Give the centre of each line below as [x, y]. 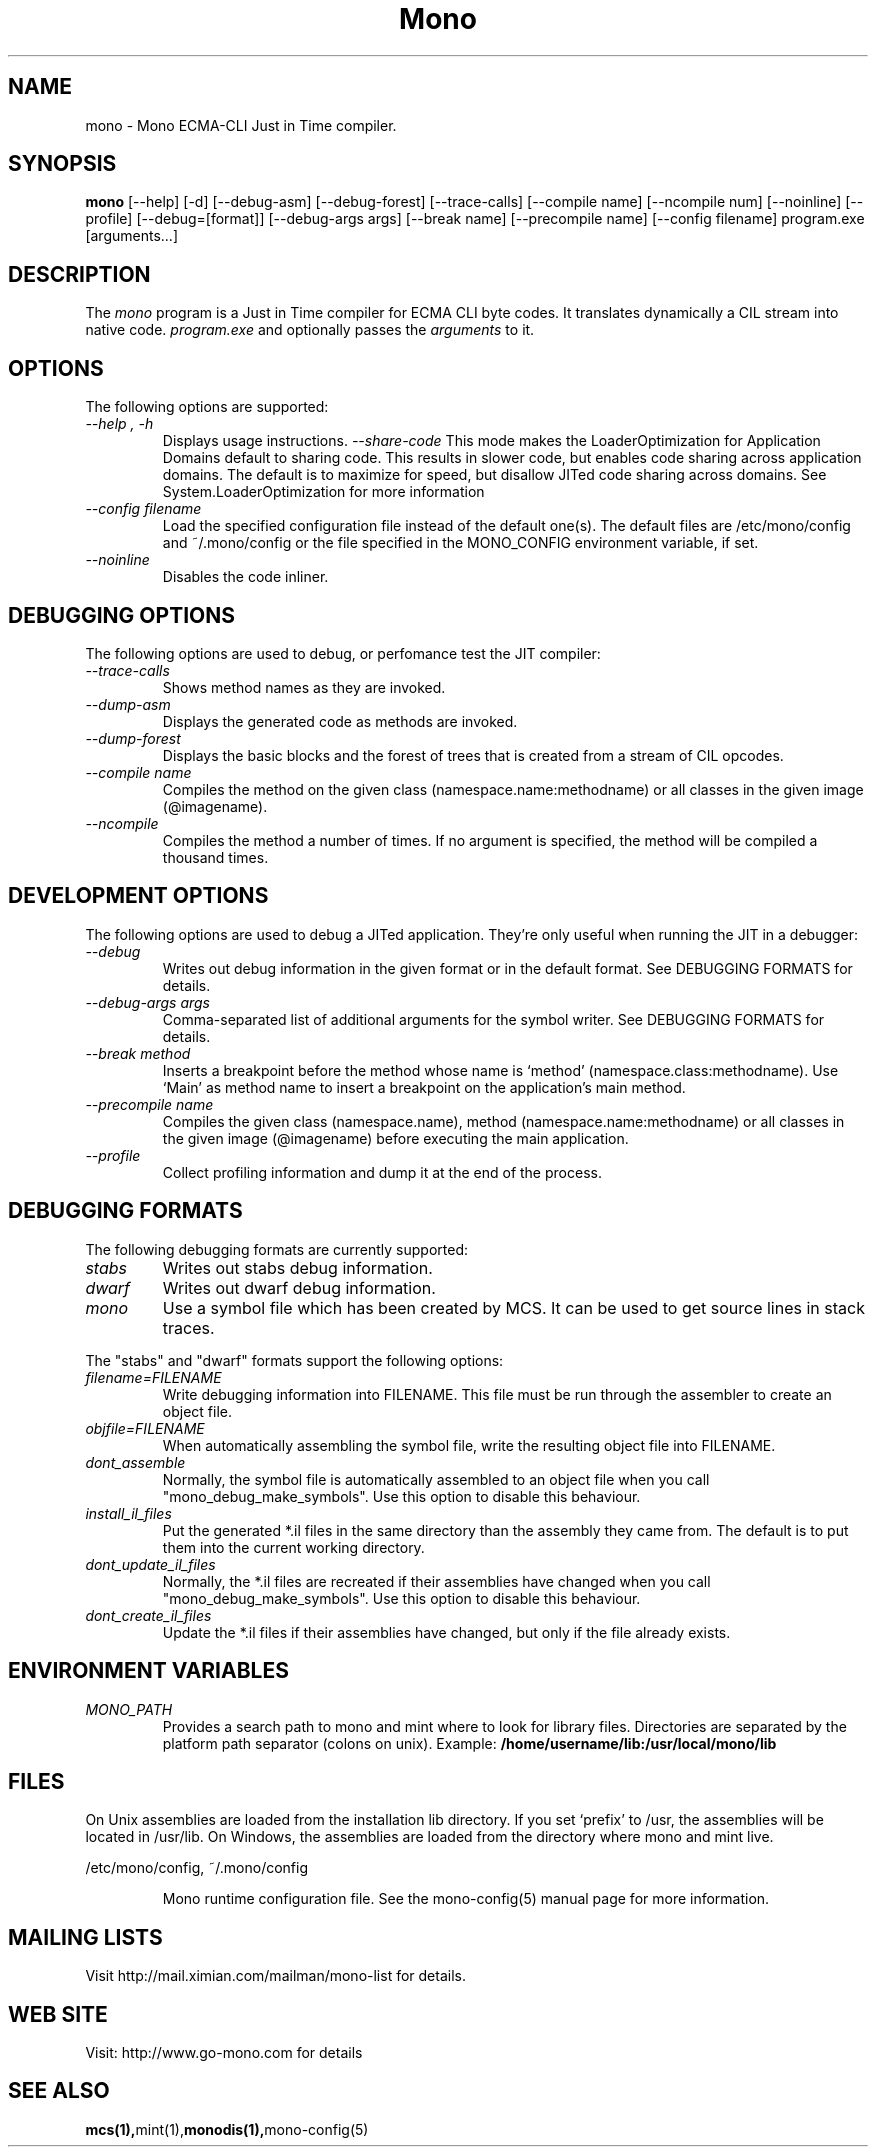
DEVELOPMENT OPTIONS [138, 896]
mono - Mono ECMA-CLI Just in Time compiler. [241, 125]
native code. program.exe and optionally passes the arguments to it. [310, 330]
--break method [138, 1053]
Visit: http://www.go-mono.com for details [224, 2053]
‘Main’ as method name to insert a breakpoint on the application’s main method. [424, 1087]
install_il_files [128, 1513]
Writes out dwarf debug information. [299, 1287]
